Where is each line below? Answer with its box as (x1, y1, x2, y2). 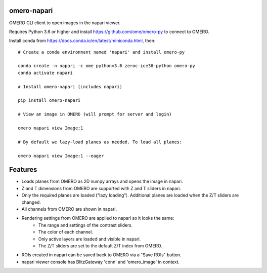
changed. (21, 199, 41, 205)
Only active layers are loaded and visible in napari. (38, 236, 141, 242)
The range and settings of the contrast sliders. (38, 222, 133, 228)
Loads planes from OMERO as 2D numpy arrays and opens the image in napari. (21, 178, 183, 185)
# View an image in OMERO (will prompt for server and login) (18, 112, 172, 117)
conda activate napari (18, 70, 73, 76)
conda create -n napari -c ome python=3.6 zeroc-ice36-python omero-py (18, 63, 195, 69)
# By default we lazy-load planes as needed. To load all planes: (18, 139, 182, 145)
